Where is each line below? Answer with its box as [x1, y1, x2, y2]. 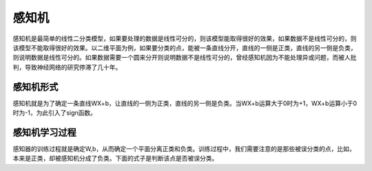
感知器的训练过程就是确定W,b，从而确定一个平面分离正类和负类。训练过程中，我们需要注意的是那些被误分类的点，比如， [12, 144, 356, 152]
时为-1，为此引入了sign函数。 [12, 109, 96, 117]
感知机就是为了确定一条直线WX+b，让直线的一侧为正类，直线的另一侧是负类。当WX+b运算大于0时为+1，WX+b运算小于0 [12, 99, 358, 107]
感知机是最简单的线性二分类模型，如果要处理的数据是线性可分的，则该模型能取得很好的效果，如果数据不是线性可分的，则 [12, 34, 357, 43]
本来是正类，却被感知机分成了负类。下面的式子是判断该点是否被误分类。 [12, 155, 218, 163]
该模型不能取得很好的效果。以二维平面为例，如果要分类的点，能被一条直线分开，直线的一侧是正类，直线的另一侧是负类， [12, 43, 357, 52]
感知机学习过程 [12, 126, 76, 138]
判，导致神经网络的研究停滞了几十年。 [12, 62, 122, 71]
